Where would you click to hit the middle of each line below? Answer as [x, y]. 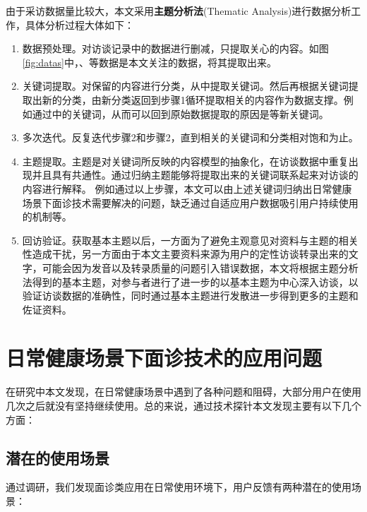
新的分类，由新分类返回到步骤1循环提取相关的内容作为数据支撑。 [193, 99]
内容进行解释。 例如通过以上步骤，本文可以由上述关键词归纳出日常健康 [187, 188]
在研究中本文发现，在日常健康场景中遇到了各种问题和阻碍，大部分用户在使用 [183, 392]
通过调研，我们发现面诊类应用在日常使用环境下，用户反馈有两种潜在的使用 [179, 487]
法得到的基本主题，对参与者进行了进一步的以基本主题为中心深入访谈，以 [190, 281]
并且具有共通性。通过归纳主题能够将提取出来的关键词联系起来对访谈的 [195, 175]
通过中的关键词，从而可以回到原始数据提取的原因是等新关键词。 [180, 113]
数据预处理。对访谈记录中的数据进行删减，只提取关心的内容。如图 [175, 48]
